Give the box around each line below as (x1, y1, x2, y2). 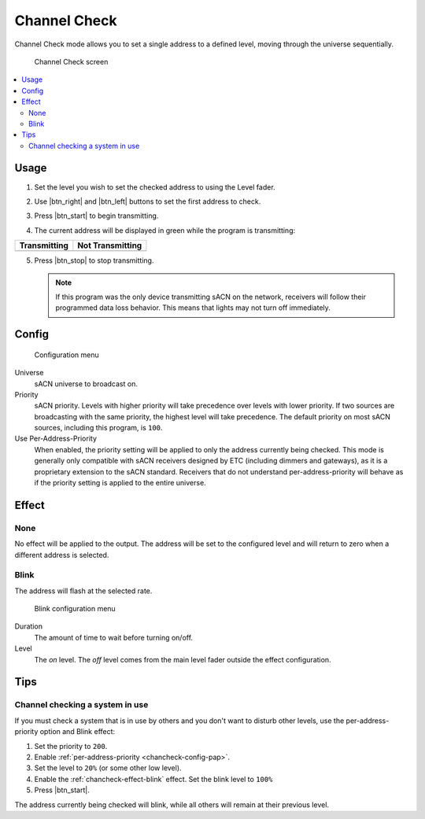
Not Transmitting (77, 240, 142, 251)
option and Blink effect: (39, 727, 116, 736)
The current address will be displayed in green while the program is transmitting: (34, 225, 296, 235)
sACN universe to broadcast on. (34, 378, 138, 389)
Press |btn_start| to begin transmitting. (34, 211, 159, 220)
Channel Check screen (34, 57, 109, 66)
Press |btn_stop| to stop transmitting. (34, 256, 154, 265)
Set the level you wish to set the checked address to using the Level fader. (34, 182, 275, 192)
